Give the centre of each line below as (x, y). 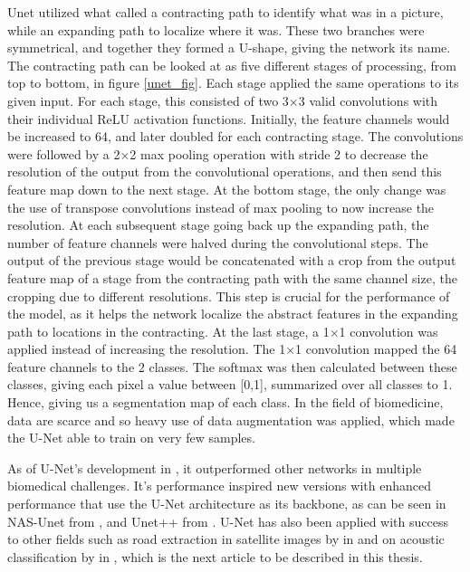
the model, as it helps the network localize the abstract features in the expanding (233, 314)
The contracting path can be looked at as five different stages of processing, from (232, 65)
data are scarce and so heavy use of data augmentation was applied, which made (231, 419)
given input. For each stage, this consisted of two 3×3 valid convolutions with (223, 100)
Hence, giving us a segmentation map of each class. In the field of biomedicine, (225, 402)
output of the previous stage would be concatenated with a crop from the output (232, 260)
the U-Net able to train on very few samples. (131, 438)
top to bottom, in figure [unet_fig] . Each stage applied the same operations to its (233, 83)
